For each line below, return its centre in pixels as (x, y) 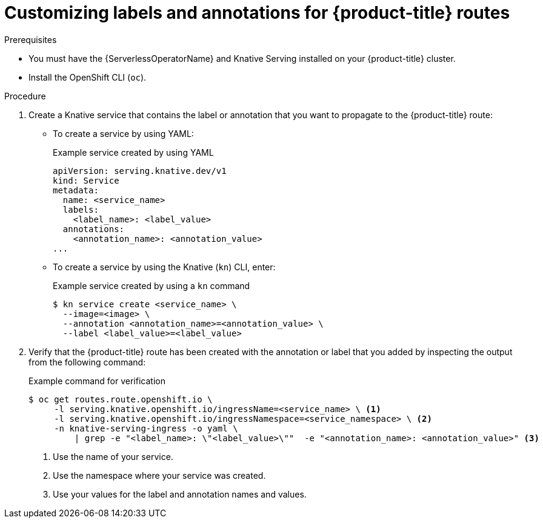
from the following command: (87, 362)
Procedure (25, 96)
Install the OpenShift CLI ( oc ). (88, 77)
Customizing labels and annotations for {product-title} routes (257, 13)
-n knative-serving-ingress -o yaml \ (146, 428)
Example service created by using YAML (133, 152)
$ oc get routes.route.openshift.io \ (121, 399)
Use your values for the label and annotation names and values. (180, 494)
